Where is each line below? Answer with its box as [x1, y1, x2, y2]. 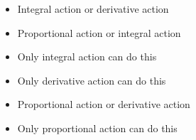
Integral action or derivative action [17, 1, 169, 16]
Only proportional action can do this [17, 120, 178, 135]
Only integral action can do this [17, 49, 157, 64]
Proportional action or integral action [17, 25, 181, 40]
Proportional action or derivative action [17, 97, 190, 112]
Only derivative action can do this [17, 72, 166, 87]
